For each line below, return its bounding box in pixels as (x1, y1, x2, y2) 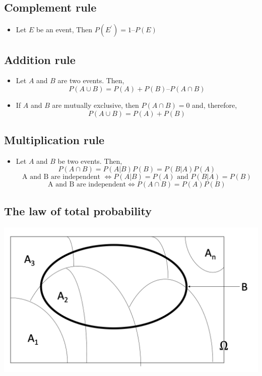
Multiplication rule (4, 132, 105, 147)
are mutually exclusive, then (52, 100, 139, 110)
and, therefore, (192, 100, 237, 110)
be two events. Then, (57, 155, 122, 166)
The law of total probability (4, 203, 152, 218)
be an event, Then (36, 24, 93, 35)
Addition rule (4, 51, 76, 67)
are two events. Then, (57, 75, 124, 86)
